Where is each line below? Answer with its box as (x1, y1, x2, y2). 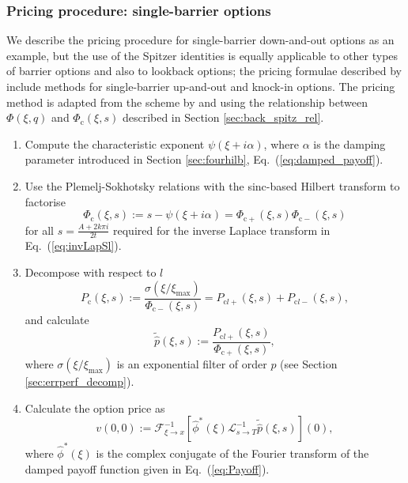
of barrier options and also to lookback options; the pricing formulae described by (6, 62, 402, 79)
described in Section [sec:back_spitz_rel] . (122, 109, 324, 126)
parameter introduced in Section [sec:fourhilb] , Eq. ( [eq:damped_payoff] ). (25, 151, 383, 168)
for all (25, 221, 55, 238)
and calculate (25, 311, 89, 327)
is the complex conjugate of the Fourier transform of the (96, 445, 369, 462)
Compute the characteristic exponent (25, 135, 205, 152)
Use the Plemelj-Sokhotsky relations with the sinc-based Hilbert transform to (25, 177, 400, 194)
